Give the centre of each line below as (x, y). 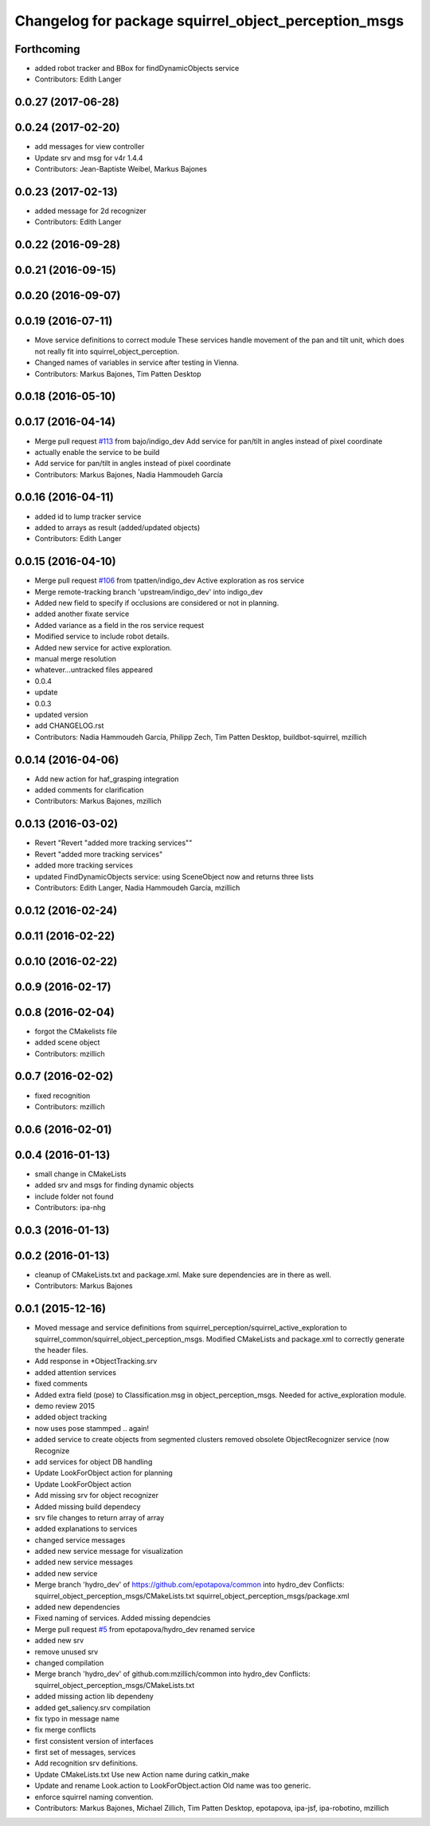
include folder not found (74, 1196)
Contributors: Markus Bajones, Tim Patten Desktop (118, 373)
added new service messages (84, 1562)
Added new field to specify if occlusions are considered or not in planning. (157, 603)
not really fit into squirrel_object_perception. (107, 351)
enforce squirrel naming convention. (94, 1796)
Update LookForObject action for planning (104, 1473)
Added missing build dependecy (88, 1506)
